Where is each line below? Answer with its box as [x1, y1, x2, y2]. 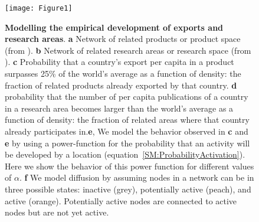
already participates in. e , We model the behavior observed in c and [5, 125, 248, 137]
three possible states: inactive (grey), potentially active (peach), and [5, 182, 251, 195]
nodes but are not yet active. [5, 206, 109, 218]
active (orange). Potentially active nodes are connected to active [5, 194, 237, 207]
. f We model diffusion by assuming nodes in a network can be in [19, 171, 254, 184]
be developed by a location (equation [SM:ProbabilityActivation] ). [5, 148, 245, 161]
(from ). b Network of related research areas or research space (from [5, 44, 251, 56]
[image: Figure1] [5, 4, 73, 12]
